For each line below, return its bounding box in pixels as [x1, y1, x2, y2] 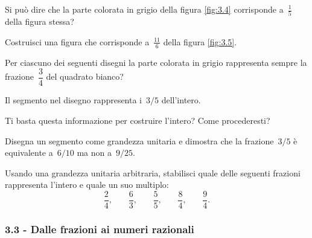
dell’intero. [161, 94, 201, 106]
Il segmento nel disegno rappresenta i [5, 94, 142, 106]
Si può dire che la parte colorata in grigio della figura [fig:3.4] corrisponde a [5, 3, 284, 15]
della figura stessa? [5, 15, 74, 28]
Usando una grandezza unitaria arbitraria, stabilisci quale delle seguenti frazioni [5, 166, 301, 179]
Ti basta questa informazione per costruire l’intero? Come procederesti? [5, 114, 270, 126]
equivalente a [5, 146, 53, 159]
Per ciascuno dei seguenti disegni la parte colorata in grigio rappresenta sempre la [5, 56, 307, 68]
